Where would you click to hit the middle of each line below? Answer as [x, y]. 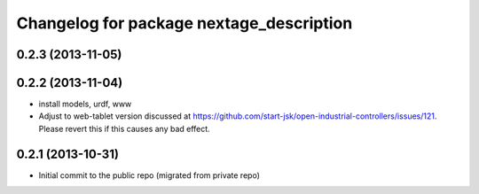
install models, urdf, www [85, 104]
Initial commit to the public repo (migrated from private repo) [149, 175]
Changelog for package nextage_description [185, 23]
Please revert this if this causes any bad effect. [124, 128]
